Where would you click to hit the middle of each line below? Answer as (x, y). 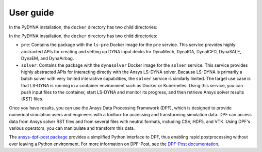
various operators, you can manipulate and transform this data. (72, 128)
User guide (32, 13)
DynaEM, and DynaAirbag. (48, 59)
